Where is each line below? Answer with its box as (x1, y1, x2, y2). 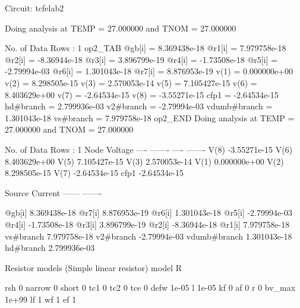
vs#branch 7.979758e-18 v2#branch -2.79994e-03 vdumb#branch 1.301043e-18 (5, 230, 292, 242)
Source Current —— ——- (5, 186, 102, 199)
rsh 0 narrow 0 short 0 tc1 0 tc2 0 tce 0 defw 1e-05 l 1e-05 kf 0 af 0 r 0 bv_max (5, 281, 296, 294)
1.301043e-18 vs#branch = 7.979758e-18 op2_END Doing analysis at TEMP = (5, 111, 295, 124)
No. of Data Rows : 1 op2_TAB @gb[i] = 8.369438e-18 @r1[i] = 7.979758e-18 (5, 42, 286, 54)
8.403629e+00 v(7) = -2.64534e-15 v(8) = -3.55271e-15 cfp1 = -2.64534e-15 (5, 88, 279, 100)
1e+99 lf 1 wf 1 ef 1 (5, 293, 77, 305)
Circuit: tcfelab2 (5, 2, 64, 14)
